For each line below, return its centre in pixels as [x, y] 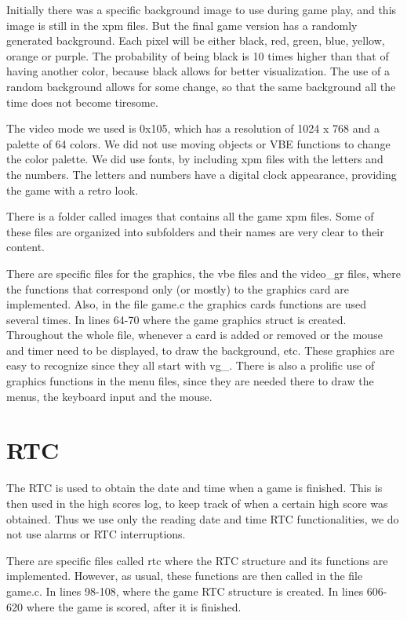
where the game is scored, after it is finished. [134, 606]
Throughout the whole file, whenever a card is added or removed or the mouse [194, 335]
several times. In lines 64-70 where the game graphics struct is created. [176, 319]
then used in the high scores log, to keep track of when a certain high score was [197, 503]
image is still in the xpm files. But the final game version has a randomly [182, 25]
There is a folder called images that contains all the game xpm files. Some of [190, 216]
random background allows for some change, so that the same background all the [201, 86]
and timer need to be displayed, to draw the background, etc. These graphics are [200, 350]
